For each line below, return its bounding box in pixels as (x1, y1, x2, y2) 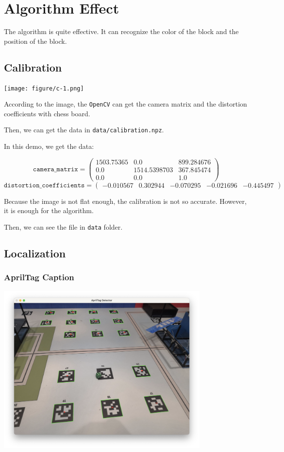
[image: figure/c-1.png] (4, 85, 84, 92)
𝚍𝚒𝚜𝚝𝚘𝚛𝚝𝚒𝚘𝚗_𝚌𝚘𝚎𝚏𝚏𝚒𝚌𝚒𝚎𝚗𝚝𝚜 (4, 181, 85, 189)
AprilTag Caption (4, 271, 74, 283)
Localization (4, 246, 66, 261)
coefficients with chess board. (4, 108, 90, 118)
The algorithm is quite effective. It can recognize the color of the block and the (4, 26, 239, 36)
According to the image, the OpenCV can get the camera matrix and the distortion (4, 99, 247, 109)
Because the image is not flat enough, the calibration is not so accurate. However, (4, 196, 247, 206)
